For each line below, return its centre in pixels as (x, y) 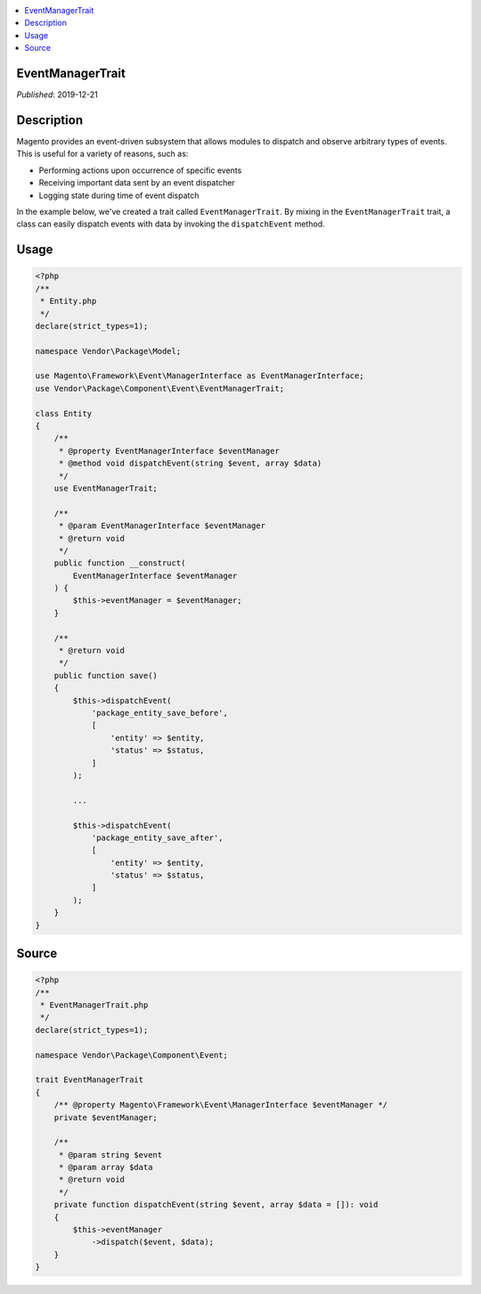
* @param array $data (106, 1167)
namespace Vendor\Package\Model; (108, 351)
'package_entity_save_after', (157, 837)
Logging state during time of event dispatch (119, 195)
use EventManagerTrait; (106, 488)
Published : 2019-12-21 (57, 95)
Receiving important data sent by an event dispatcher (137, 183)
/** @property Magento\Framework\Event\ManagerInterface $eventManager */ (220, 1105)
